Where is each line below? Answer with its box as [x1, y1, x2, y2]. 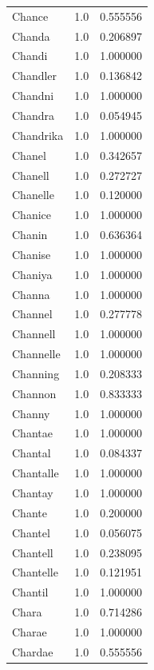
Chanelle [12, 186, 54, 203]
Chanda [12, 27, 50, 44]
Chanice [12, 206, 51, 223]
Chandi [12, 47, 48, 64]
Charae [12, 623, 47, 640]
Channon [12, 385, 57, 401]
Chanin [12, 226, 48, 243]
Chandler [12, 67, 57, 84]
